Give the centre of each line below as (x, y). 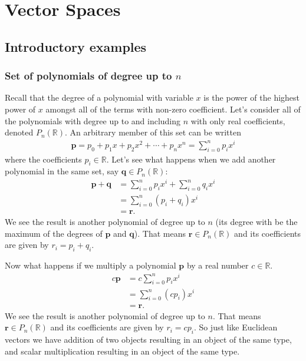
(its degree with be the (256, 222)
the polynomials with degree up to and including (93, 120)
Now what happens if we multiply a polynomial (91, 265)
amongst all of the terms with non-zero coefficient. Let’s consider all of (173, 109)
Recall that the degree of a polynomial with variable (99, 97)
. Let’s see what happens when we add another (191, 159)
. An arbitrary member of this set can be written (153, 132)
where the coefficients (43, 159)
